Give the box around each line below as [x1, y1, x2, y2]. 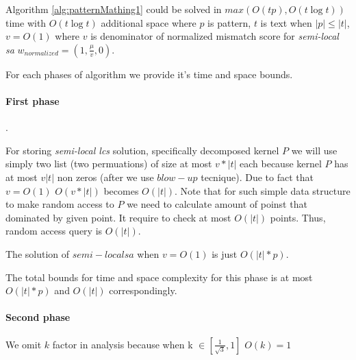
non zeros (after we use [57, 169, 154, 184]
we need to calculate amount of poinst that [127, 197, 307, 211]
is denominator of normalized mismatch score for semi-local [90, 29, 339, 43]
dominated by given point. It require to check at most [5, 210, 231, 224]
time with [5, 15, 47, 29]
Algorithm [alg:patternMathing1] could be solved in [5, 2, 222, 16]
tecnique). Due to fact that [201, 169, 314, 184]
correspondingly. [109, 283, 177, 298]
